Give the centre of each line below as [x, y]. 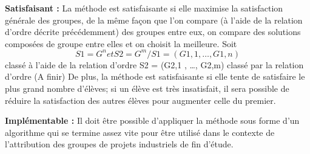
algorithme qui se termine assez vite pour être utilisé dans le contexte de [140, 132]
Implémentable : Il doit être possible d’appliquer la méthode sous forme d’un [152, 120]
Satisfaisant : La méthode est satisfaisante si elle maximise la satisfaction [144, 8]
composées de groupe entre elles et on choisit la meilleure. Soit [121, 43]
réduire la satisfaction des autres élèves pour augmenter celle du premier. [140, 100]
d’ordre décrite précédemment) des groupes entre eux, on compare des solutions [153, 32]
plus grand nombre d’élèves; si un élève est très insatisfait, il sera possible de [147, 88]
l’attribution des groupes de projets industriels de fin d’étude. [119, 144]
